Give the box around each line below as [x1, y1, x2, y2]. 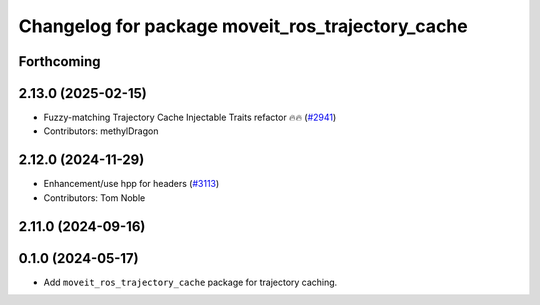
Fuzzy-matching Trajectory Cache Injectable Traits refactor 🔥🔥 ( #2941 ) [43, 111, 337, 124]
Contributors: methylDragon [43, 125, 159, 137]
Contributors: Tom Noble [43, 191, 146, 204]
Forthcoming [18, 53, 101, 70]
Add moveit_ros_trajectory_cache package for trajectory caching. [43, 276, 338, 288]
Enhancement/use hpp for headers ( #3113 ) [43, 178, 220, 190]
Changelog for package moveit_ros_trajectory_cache [18, 15, 469, 37]
